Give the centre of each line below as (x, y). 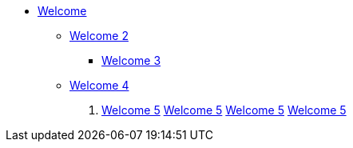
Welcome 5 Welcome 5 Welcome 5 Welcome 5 (224, 110)
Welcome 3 (131, 60)
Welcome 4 (99, 85)
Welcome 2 (99, 36)
